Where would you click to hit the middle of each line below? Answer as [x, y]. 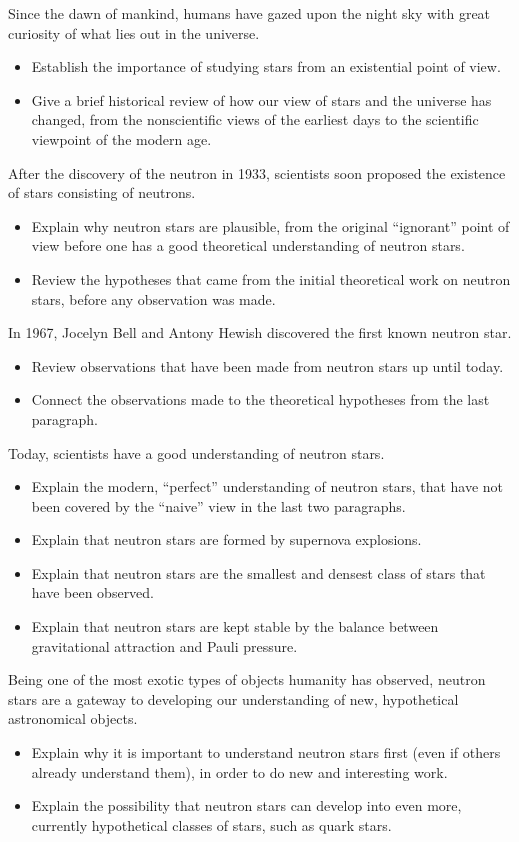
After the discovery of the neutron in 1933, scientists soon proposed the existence [257, 172]
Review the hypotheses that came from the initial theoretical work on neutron [271, 278]
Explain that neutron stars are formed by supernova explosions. [226, 539]
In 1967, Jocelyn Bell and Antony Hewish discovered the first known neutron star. [260, 332]
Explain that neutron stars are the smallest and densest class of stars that [258, 572]
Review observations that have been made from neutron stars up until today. [267, 365]
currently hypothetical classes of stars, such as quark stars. [211, 824]
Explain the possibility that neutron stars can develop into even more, [246, 805]
